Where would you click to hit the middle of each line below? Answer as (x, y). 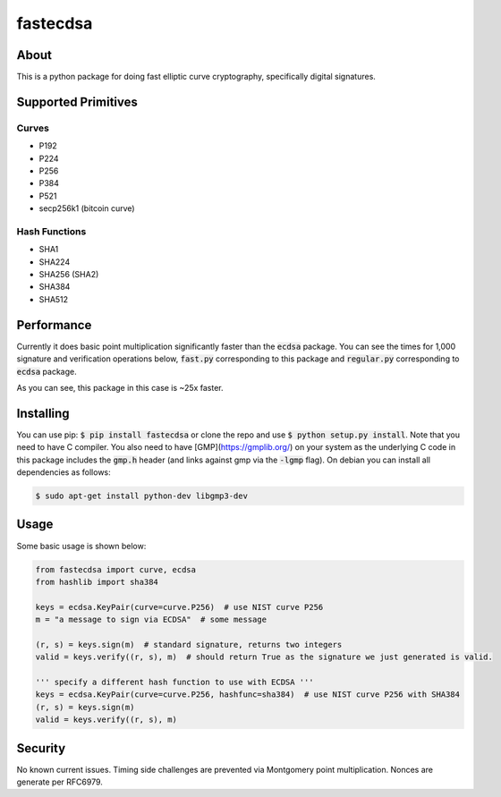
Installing (43, 413)
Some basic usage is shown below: (81, 546)
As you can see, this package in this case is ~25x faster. (120, 387)
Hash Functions (51, 231)
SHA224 (55, 262)
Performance (54, 325)
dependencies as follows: (64, 472)
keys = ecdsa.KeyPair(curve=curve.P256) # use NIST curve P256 (179, 607)
